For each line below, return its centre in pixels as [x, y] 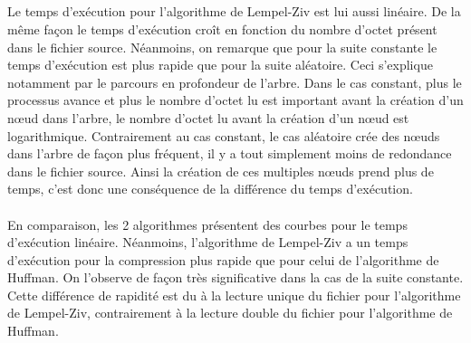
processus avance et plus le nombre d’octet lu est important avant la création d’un [235, 100]
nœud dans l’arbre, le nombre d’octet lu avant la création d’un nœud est [208, 117]
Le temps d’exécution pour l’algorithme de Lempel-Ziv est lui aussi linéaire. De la [234, 11]
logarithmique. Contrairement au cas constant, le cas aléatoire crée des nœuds [224, 135]
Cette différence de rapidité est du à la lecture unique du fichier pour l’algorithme [234, 295]
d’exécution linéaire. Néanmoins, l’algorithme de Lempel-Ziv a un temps [208, 242]
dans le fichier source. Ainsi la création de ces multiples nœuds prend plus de [221, 171]
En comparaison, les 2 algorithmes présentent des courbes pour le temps [207, 224]
